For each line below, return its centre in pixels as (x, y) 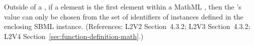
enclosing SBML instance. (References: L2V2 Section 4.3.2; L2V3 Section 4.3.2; (127, 26)
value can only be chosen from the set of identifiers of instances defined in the (124, 16)
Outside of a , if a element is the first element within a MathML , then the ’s (123, 6)
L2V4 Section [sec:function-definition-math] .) (74, 36)
